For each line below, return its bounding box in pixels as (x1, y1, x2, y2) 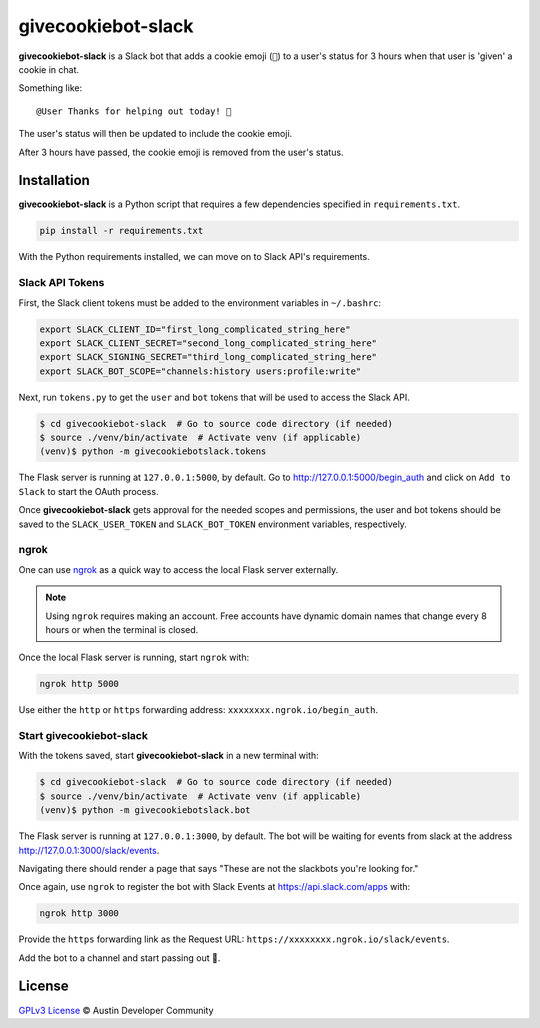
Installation (18, 172, 90, 189)
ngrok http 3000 (39, 908, 120, 919)
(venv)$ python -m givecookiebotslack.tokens (39, 446, 267, 457)
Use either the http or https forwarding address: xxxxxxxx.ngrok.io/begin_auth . (18, 704, 379, 716)
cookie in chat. (18, 63, 80, 75)
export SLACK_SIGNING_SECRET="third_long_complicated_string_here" (39, 351, 378, 363)
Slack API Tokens (18, 276, 105, 290)
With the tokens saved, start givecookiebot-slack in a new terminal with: (18, 750, 319, 762)
